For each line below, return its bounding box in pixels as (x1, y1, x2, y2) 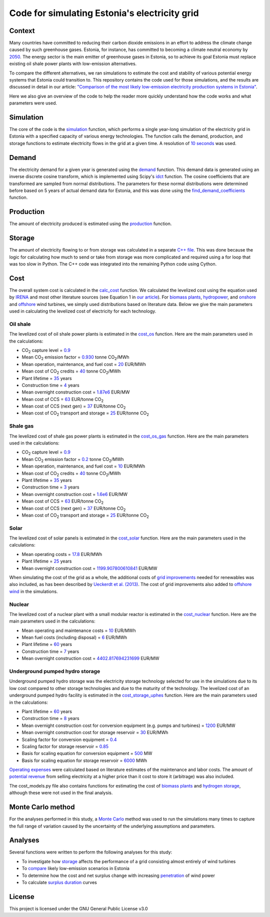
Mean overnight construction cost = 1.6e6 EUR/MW (21, 491, 127, 497)
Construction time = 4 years (21, 382, 79, 388)
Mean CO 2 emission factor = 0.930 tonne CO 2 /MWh (21, 354, 129, 361)
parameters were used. (9, 100, 57, 106)
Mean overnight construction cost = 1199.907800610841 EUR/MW (21, 565, 157, 571)
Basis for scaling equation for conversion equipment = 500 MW (21, 750, 152, 756)
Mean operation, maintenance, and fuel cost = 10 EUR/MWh (21, 463, 145, 469)
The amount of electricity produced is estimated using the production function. (9, 220, 172, 227)
